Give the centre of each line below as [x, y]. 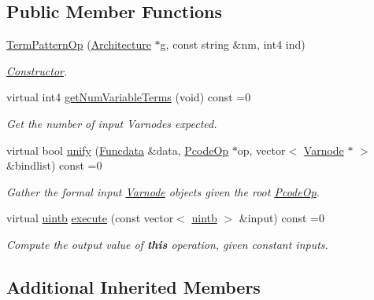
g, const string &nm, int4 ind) [233, 44]
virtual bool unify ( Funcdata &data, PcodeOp [118, 150]
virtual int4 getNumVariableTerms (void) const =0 [129, 97]
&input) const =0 [281, 218]
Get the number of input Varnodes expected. [112, 123]
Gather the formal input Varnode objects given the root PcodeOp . [163, 191]
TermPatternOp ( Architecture [79, 44]
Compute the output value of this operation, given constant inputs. [167, 244]
